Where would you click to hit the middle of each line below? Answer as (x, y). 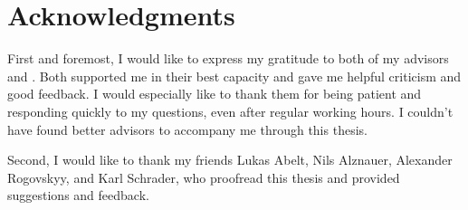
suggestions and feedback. (78, 195)
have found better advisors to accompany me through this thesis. (187, 129)
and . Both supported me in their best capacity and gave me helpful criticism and (234, 76)
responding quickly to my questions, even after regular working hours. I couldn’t (230, 111)
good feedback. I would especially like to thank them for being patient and (215, 94)
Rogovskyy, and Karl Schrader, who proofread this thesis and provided (204, 177)
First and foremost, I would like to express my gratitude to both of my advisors (228, 58)
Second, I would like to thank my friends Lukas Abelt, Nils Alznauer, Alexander (230, 160)
